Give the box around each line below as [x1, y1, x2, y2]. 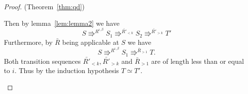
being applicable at [62, 37, 119, 47]
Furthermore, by [4, 37, 53, 47]
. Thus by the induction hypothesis [14, 65, 119, 75]
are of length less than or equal [151, 56, 244, 66]
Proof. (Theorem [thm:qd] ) [4, 1, 85, 11]
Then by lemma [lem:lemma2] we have [4, 18, 120, 28]
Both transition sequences [4, 56, 81, 66]
